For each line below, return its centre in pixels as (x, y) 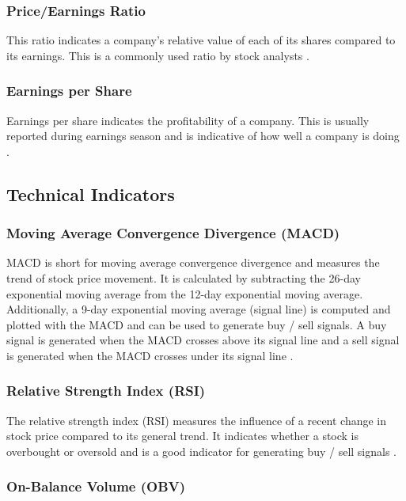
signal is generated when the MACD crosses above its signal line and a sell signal (203, 340)
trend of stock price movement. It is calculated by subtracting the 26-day (184, 278)
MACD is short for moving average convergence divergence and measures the (193, 262)
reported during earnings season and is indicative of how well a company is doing (203, 136)
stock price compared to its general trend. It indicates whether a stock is (183, 436)
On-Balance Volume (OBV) (96, 486)
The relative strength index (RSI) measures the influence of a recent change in (197, 420)
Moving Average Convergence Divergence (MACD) (173, 233)
